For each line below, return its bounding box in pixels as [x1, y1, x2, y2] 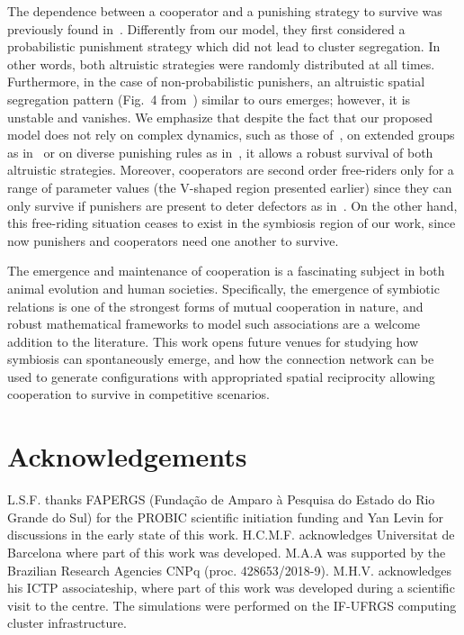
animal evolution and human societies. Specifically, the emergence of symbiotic [7, 278, 440, 297]
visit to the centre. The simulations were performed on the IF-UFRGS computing [7, 595, 457, 614]
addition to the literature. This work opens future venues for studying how [7, 331, 419, 350]
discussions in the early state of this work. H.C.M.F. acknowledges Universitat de [7, 525, 455, 544]
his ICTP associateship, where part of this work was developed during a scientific [7, 578, 455, 597]
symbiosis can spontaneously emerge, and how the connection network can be [7, 349, 434, 368]
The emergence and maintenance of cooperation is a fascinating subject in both [7, 261, 445, 280]
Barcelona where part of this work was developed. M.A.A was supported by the [7, 542, 446, 561]
